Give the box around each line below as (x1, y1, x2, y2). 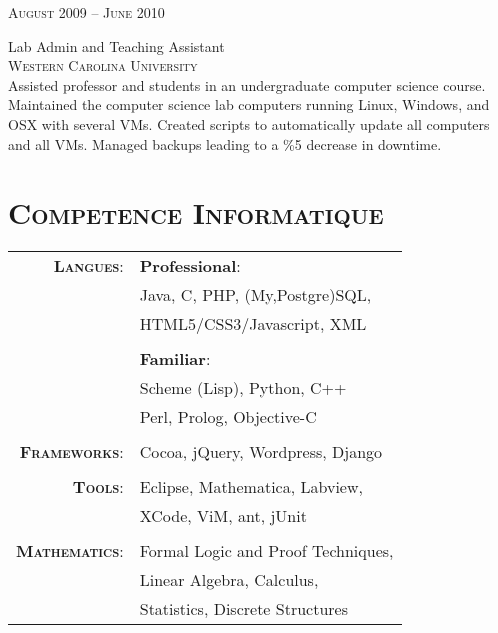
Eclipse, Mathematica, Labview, (139, 475, 363, 499)
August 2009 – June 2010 (8, 2, 165, 22)
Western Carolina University (8, 55, 198, 76)
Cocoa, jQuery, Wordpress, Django (139, 440, 383, 464)
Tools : (72, 475, 124, 499)
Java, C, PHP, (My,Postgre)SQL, (139, 283, 372, 307)
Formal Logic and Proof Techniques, (139, 539, 394, 563)
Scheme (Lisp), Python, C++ (139, 376, 347, 400)
